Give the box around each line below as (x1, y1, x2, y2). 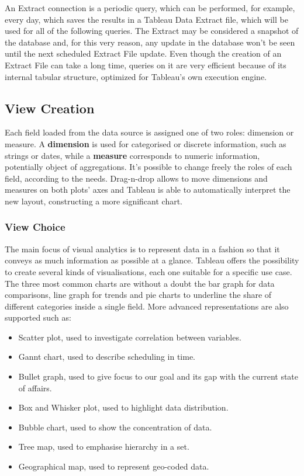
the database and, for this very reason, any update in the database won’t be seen (5, 36, 295, 48)
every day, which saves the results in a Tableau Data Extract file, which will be (5, 13, 288, 25)
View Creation (5, 99, 95, 117)
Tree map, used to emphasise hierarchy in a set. (18, 440, 189, 453)
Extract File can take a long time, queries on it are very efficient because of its (5, 58, 286, 71)
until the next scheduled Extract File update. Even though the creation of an (5, 47, 282, 60)
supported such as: (5, 311, 71, 324)
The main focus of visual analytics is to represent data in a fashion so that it (5, 242, 280, 255)
